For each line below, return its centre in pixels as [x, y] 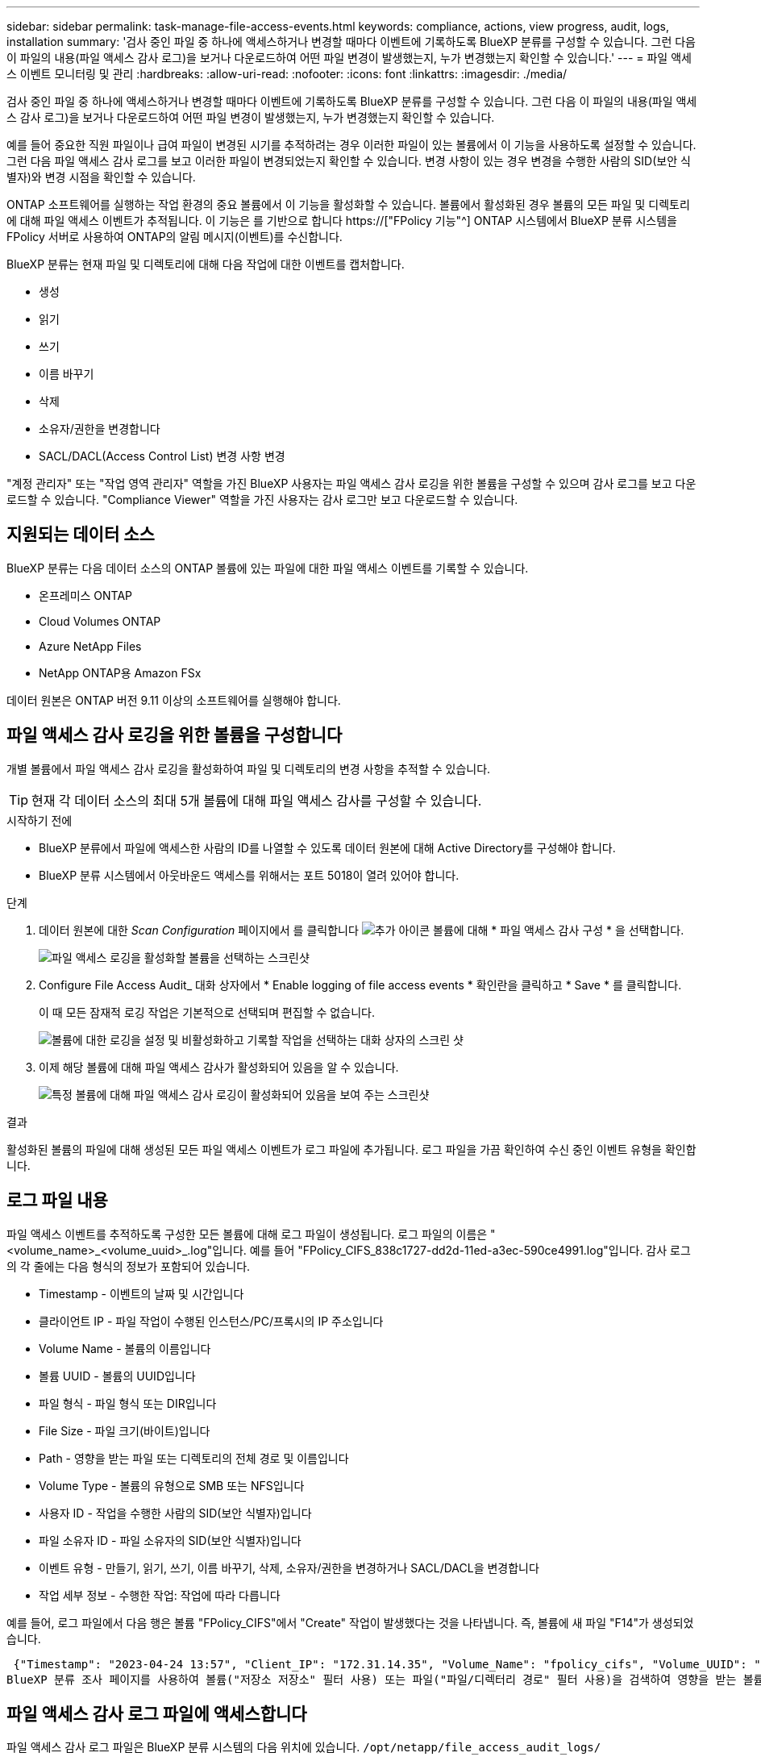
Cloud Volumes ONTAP [100, 621]
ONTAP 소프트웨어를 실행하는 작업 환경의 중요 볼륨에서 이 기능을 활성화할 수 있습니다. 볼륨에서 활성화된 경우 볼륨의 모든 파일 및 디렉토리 [348, 204]
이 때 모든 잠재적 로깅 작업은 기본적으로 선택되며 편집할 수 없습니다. [207, 1012]
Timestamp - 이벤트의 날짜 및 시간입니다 [141, 1293]
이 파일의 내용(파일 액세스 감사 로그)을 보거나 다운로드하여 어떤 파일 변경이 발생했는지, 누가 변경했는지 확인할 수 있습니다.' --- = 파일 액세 [349, 58]
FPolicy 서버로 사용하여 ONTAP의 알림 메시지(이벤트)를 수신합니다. [175, 237]
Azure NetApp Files [90, 646]
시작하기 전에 [40, 820]
